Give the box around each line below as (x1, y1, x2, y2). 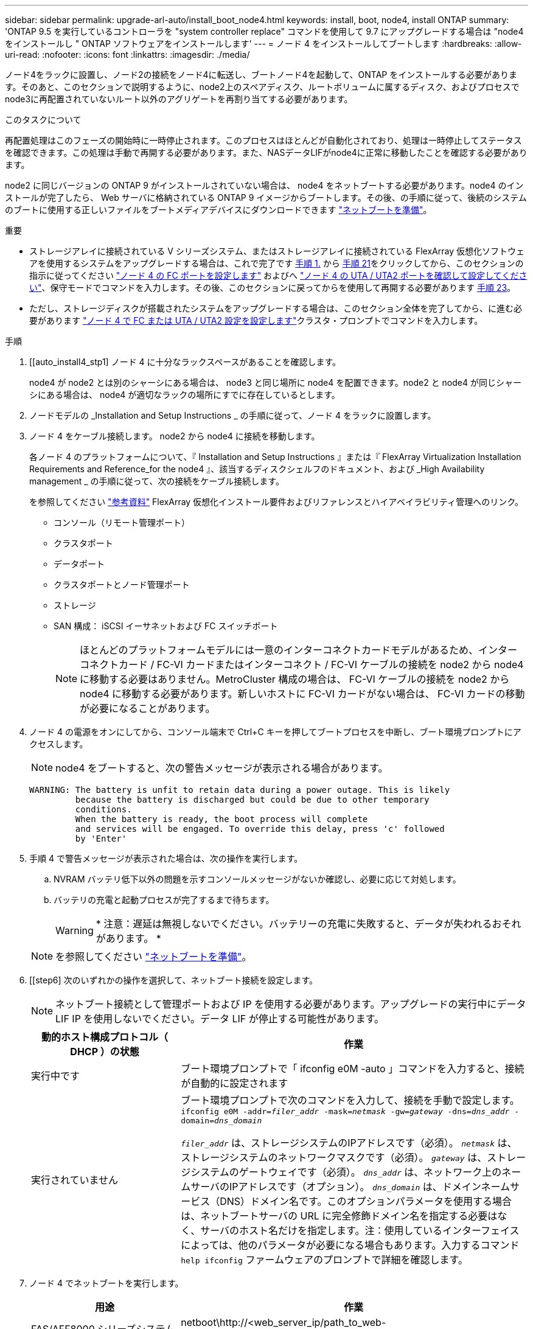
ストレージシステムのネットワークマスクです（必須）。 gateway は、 (181, 1151, 487, 1163)
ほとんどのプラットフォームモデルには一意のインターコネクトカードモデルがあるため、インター (80, 644, 518, 656)
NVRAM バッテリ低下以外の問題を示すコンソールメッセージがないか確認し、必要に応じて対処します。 (54, 874, 461, 884)
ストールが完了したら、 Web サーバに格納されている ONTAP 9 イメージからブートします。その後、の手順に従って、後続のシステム (5, 192, 527, 203)
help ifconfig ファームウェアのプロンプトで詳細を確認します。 (181, 1254, 468, 1266)
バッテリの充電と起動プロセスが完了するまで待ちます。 (54, 895, 274, 905)
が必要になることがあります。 (80, 702, 215, 714)
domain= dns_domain (181, 1116, 262, 1125)
